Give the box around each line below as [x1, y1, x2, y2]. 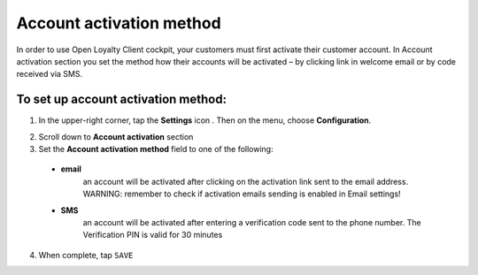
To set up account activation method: [16, 92, 227, 107]
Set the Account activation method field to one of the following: [38, 144, 274, 155]
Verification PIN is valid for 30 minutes [82, 230, 223, 241]
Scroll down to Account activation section [38, 131, 194, 141]
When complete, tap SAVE [38, 249, 134, 260]
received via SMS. [16, 69, 83, 80]
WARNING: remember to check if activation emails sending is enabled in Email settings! [82, 188, 402, 199]
